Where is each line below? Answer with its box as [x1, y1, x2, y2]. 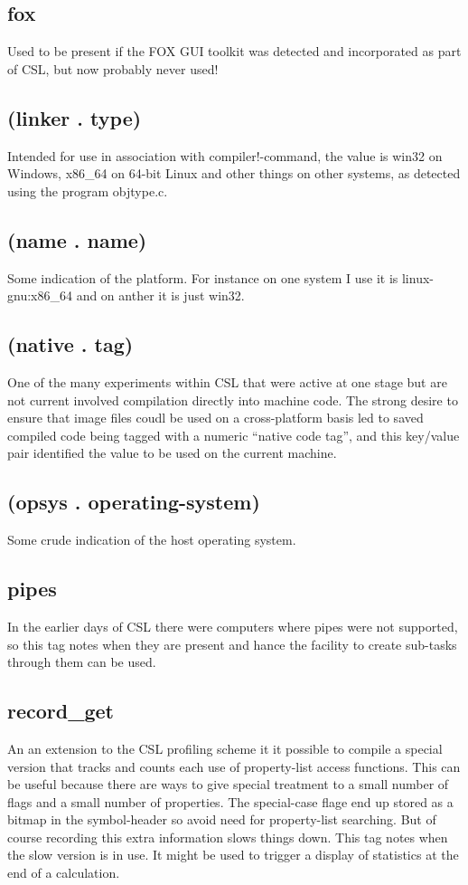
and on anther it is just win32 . [76, 286, 245, 305]
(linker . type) [7, 103, 142, 131]
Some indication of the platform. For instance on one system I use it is [7, 268, 398, 287]
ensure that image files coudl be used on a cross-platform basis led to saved [7, 408, 424, 427]
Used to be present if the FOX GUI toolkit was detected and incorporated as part [7, 42, 462, 61]
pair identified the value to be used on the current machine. [7, 443, 337, 462]
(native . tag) [7, 330, 134, 358]
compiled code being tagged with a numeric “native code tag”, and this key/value [7, 425, 460, 444]
